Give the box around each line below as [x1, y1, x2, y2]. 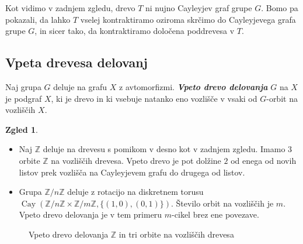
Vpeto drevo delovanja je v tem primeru [19, 208, 162, 221]
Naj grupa [5, 80, 41, 92]
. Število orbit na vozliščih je [171, 197, 274, 209]
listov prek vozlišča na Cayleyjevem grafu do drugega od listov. [19, 166, 245, 178]
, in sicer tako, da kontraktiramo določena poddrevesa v [34, 25, 235, 37]
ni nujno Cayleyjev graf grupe [145, 2, 252, 13]
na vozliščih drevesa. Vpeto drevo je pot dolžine [51, 154, 221, 166]
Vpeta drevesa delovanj [5, 53, 148, 71]
